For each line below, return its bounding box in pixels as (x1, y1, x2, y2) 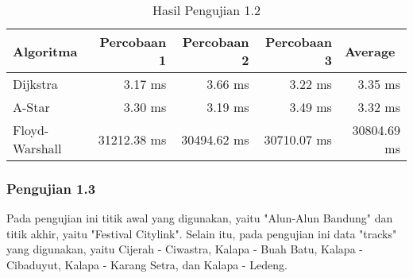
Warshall (13, 139, 62, 157)
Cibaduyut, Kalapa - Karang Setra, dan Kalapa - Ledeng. (6, 257, 288, 272)
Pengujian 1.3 (6, 178, 96, 198)
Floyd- (13, 121, 49, 139)
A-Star (13, 98, 50, 116)
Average (344, 41, 396, 60)
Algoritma (13, 41, 78, 60)
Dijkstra (13, 75, 58, 93)
